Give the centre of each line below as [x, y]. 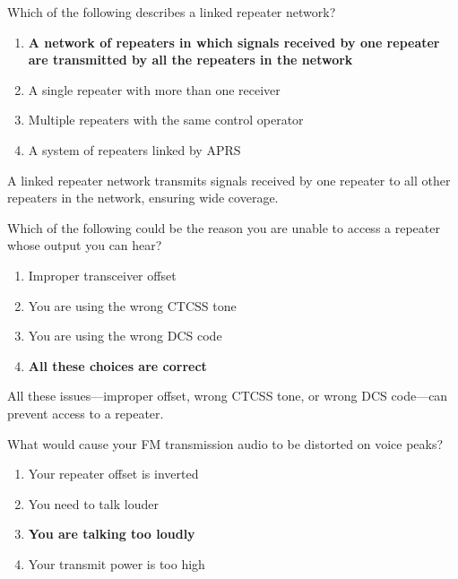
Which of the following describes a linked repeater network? [172, 12]
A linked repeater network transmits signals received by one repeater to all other [229, 180]
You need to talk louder [93, 503]
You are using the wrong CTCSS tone [132, 305]
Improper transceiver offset [102, 275]
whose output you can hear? [85, 245]
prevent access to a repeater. [86, 413]
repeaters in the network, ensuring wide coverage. [143, 198]
